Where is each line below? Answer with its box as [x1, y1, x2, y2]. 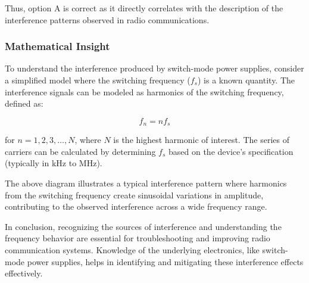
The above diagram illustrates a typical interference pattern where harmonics [5, 177, 287, 189]
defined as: [5, 97, 43, 110]
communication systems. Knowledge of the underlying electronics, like [5, 243, 260, 256]
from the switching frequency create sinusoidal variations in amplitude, [5, 188, 264, 201]
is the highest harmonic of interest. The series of [113, 133, 289, 146]
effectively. [5, 267, 43, 279]
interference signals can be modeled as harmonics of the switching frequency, [5, 85, 284, 98]
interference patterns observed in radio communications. [5, 13, 210, 26]
